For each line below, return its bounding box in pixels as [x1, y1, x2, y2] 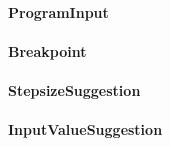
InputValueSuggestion [8, 119, 163, 140]
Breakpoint [8, 40, 87, 61]
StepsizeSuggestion [8, 79, 141, 100]
